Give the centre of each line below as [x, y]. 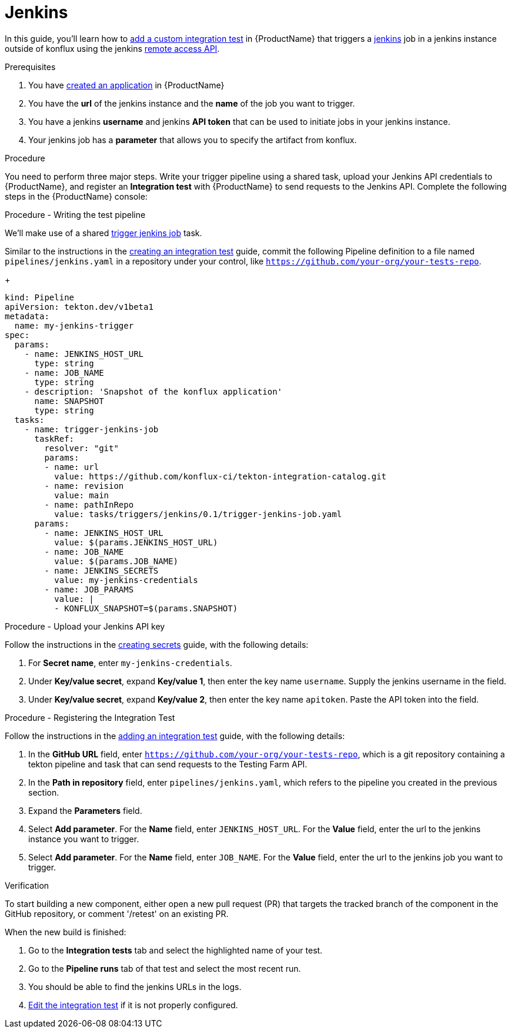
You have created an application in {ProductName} [126, 85]
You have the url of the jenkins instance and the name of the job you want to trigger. [192, 103]
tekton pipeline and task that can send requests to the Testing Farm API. [168, 764]
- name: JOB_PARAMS [89, 589]
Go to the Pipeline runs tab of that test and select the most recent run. [165, 968]
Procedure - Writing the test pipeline [75, 214]
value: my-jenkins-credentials [126, 580]
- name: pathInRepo [89, 504]
